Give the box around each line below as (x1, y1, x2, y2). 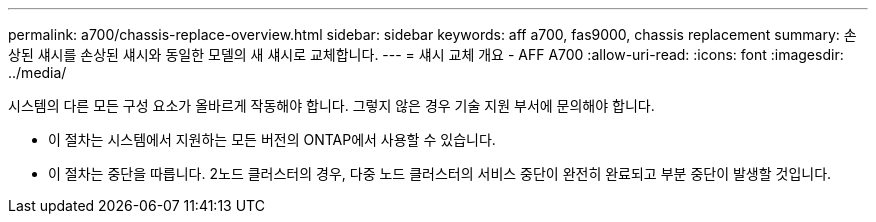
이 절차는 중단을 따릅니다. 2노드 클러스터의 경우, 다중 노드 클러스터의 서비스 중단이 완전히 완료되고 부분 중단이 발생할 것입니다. (48, 165, 832, 182)
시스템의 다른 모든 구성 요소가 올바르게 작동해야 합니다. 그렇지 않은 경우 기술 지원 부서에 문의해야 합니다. (8, 97, 655, 114)
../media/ (8, 64, 67, 81)
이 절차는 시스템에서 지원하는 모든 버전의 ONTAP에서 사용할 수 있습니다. (48, 131, 496, 148)
